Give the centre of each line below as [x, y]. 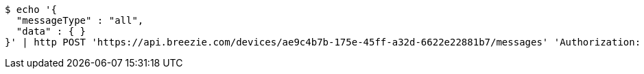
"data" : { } [51, 31]
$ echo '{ [31, 10]
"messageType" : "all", [80, 20]
